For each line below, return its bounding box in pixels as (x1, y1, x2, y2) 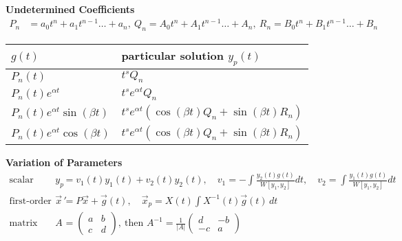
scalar (9, 175, 34, 185)
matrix (9, 218, 38, 229)
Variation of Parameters (6, 155, 123, 170)
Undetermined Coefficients (6, 2, 135, 16)
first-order (9, 196, 52, 206)
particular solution (121, 47, 224, 63)
